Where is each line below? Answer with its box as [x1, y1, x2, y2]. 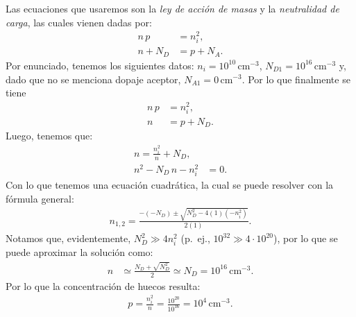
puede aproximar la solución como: [6, 245, 153, 259]
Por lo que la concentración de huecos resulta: [6, 278, 201, 293]
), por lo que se [273, 231, 338, 246]
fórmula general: [6, 191, 74, 205]
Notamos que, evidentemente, [6, 231, 131, 246]
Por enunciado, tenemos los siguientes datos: [6, 58, 194, 72]
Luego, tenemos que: [6, 128, 93, 143]
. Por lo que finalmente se [241, 71, 350, 86]
